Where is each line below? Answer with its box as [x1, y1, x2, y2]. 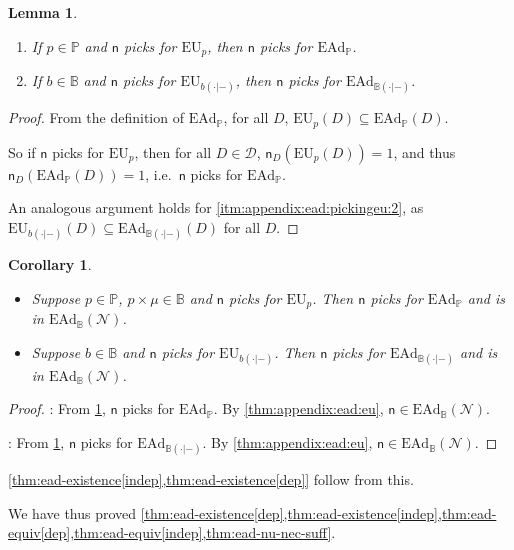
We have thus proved [8, 502, 137, 523]
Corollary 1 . [8, 254, 92, 275]
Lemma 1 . [8, 2, 78, 22]
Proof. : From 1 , [8, 398, 106, 419]
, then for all [134, 141, 212, 162]
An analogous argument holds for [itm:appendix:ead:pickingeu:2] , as [8, 197, 424, 218]
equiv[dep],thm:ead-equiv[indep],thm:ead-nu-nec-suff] [8, 522, 332, 543]
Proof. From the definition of [8, 107, 184, 128]
